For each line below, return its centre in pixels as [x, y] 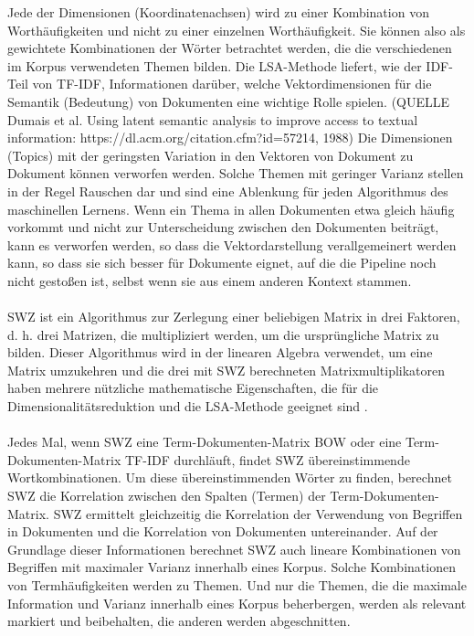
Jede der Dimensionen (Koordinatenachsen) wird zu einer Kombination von [218, 12]
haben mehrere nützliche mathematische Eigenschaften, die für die [193, 388]
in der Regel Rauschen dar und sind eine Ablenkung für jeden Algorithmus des [228, 191]
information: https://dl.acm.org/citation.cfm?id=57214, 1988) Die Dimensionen [230, 138]
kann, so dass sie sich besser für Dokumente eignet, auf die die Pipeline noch [222, 263]
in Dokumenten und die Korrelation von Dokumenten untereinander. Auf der [223, 531]
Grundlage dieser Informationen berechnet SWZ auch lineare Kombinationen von [234, 549]
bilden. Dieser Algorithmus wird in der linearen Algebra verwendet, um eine [220, 352]
